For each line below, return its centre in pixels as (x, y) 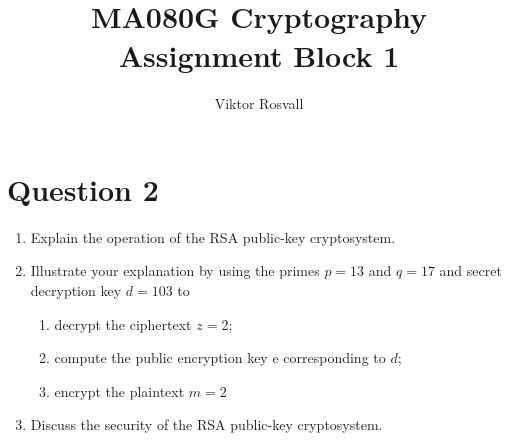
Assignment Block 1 (259, 55)
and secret (470, 270)
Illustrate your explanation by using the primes (175, 270)
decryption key (76, 290)
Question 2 (83, 188)
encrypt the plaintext (119, 390)
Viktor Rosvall (259, 103)
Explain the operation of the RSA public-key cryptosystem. (213, 236)
